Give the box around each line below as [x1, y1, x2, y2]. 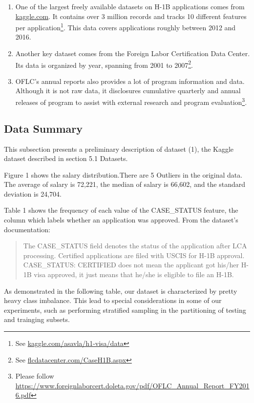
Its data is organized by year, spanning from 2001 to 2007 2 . [15, 58, 193, 70]
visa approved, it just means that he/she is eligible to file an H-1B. [34, 269, 234, 280]
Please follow [15, 371, 54, 381]
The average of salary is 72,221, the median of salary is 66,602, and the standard [4, 179, 246, 189]
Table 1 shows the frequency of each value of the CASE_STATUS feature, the [4, 205, 238, 215]
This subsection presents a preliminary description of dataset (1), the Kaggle [4, 143, 234, 154]
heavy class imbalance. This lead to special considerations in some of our [4, 295, 222, 305]
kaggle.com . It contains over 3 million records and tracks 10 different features [15, 11, 247, 21]
